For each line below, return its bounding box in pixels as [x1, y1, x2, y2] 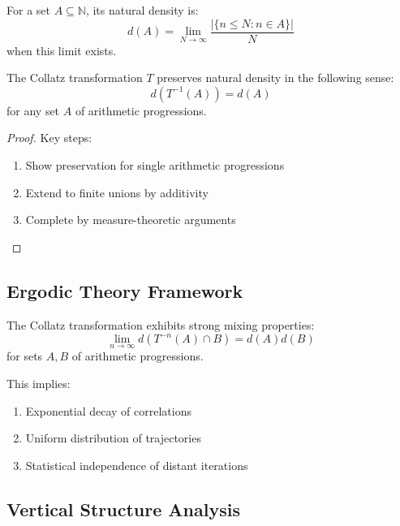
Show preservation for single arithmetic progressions [25, 157, 285, 174]
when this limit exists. [6, 41, 117, 58]
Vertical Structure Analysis [6, 496, 240, 521]
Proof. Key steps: [6, 129, 92, 146]
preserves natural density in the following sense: [157, 69, 394, 86]
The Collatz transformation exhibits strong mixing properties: [6, 316, 315, 333]
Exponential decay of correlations [25, 402, 191, 419]
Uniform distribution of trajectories [25, 429, 201, 446]
